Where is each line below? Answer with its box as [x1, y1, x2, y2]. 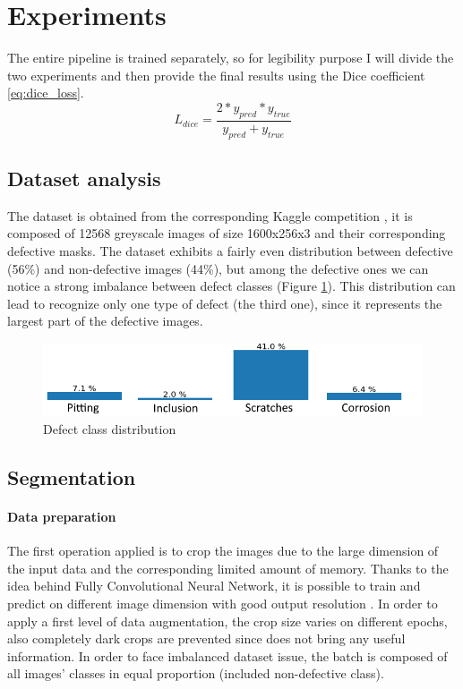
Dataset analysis [7, 164, 161, 191]
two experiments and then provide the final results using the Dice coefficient [7, 65, 425, 84]
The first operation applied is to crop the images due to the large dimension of [7, 541, 439, 560]
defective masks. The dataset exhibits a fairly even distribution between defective [7, 241, 453, 259]
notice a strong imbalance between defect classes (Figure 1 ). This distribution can [7, 276, 456, 295]
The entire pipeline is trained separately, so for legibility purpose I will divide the [7, 48, 454, 67]
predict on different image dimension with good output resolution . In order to [7, 594, 438, 613]
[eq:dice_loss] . [7, 83, 84, 102]
